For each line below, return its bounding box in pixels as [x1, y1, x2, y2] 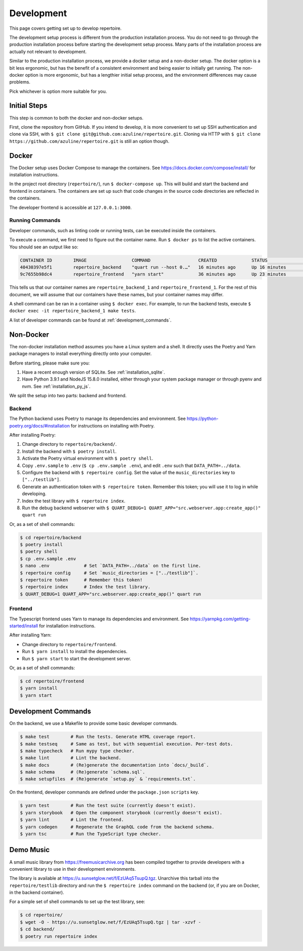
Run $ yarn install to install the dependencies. [22, 649, 128, 655]
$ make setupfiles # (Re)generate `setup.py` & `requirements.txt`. [20, 776, 196, 782]
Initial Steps [9, 101, 47, 110]
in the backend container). [9, 889, 64, 895]
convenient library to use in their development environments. [9, 866, 136, 872]
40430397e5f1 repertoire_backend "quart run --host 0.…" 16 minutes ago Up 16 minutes [20, 264, 286, 270]
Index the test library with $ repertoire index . [22, 498, 126, 504]
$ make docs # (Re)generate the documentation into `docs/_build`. [20, 762, 210, 768]
